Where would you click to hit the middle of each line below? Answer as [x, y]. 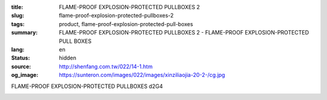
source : [21, 66]
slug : [18, 16]
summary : [25, 33]
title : [17, 7]
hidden [68, 58]
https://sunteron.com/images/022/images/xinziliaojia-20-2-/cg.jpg [142, 75]
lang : [18, 49]
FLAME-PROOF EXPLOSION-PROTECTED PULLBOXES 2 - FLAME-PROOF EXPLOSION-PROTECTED [184, 33]
